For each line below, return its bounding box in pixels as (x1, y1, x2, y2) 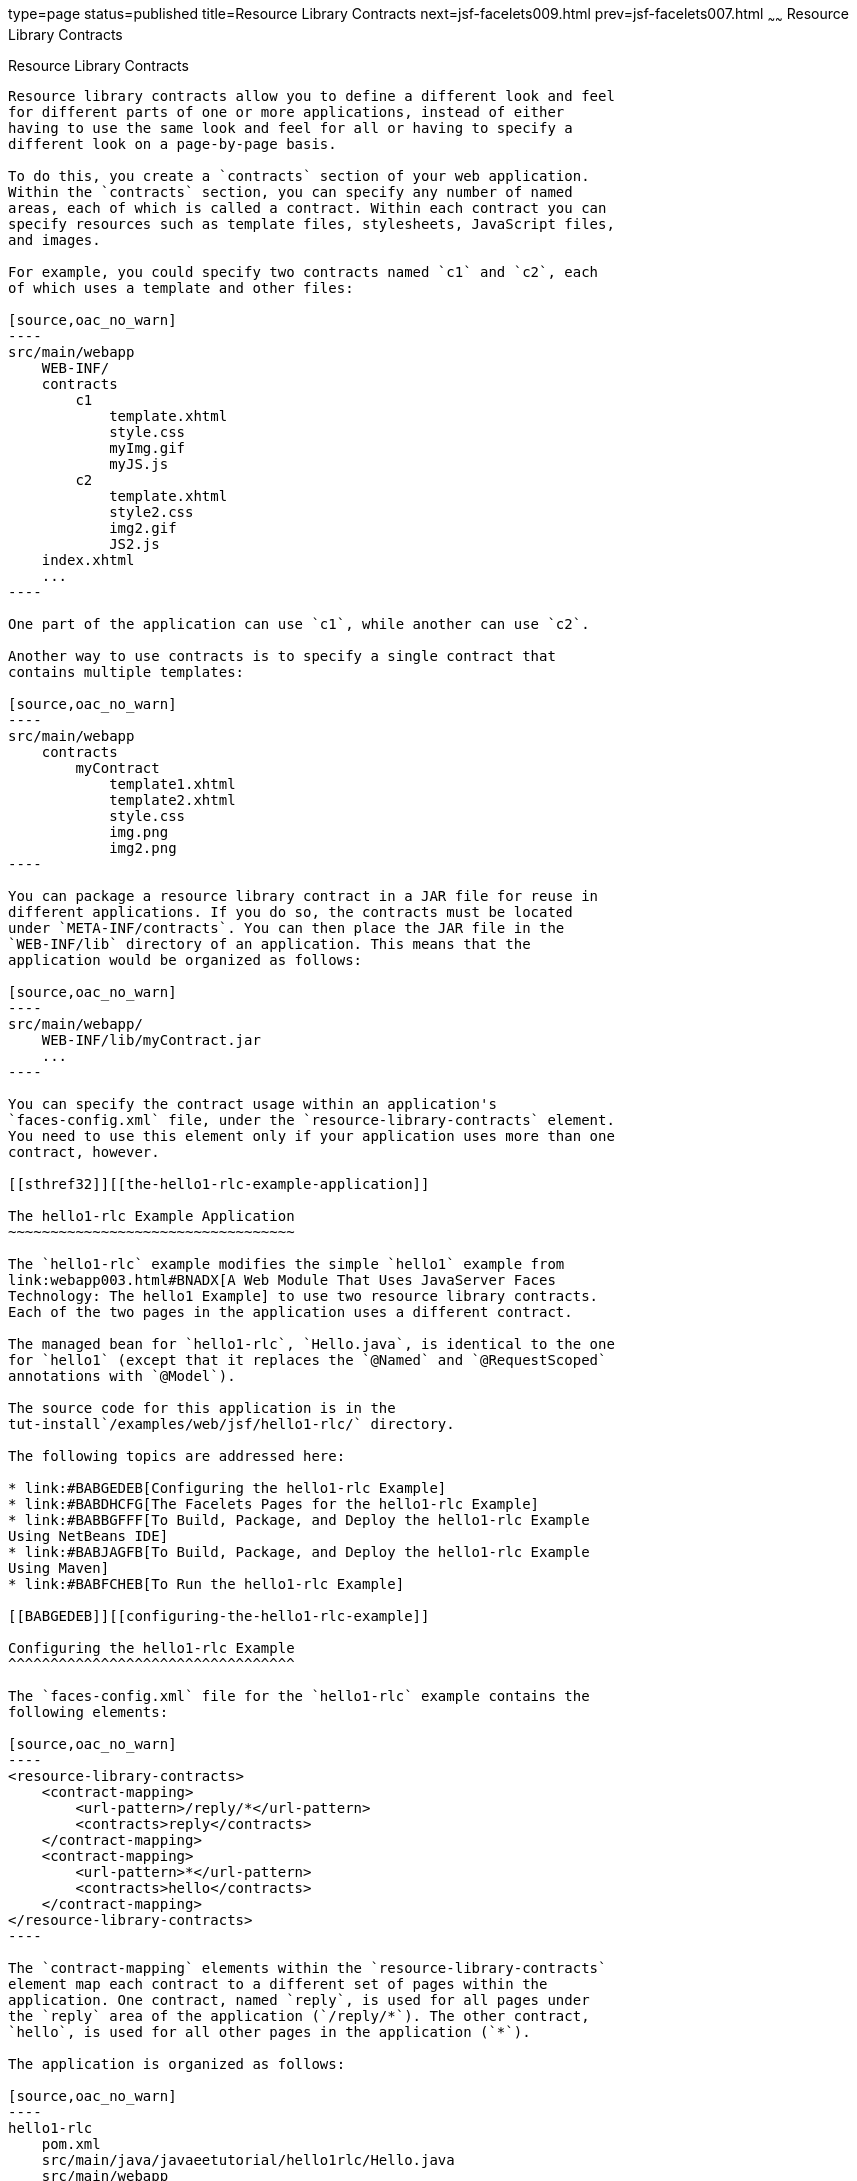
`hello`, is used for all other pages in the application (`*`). (8, 2023, 531, 2040)
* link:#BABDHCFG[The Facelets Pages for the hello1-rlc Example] (8, 1495, 540, 1512)
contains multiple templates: (8, 663, 245, 680)
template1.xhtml (109, 775, 236, 792)
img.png (109, 823, 169, 840)
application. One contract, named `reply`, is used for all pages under (8, 1991, 590, 2008)
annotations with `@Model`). (8, 1367, 236, 1384)
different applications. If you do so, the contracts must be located (8, 903, 573, 920)
